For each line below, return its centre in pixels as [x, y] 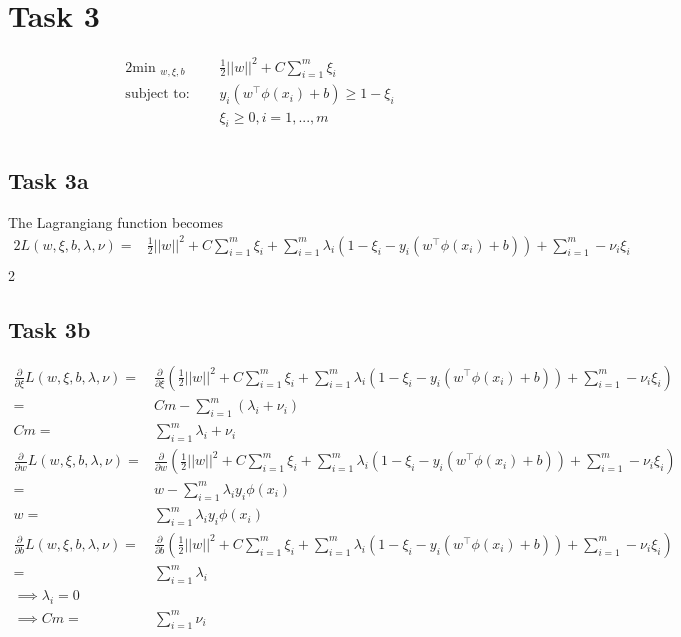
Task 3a [48, 179]
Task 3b [49, 328]
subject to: [157, 94]
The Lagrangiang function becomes [115, 221]
